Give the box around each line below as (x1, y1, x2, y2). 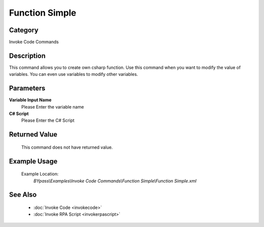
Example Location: (21, 171, 59, 177)
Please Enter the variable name (21, 104, 84, 110)
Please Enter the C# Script (21, 117, 75, 123)
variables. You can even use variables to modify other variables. (9, 71, 138, 77)
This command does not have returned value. (21, 144, 113, 150)
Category (9, 26, 39, 34)
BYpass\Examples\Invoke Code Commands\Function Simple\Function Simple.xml (33, 178, 197, 183)
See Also (9, 191, 37, 199)
